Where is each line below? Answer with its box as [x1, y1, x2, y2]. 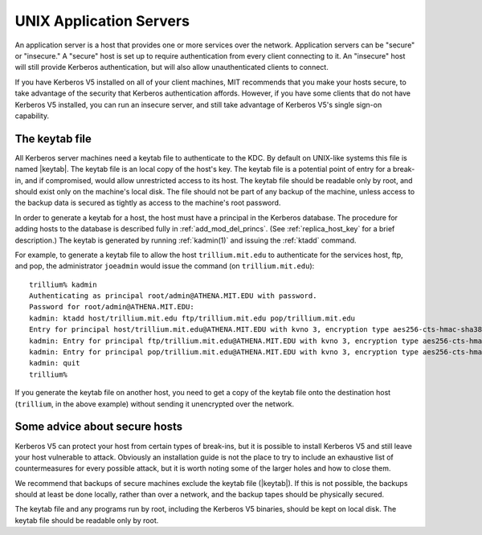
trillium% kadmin [29, 280, 97, 289]
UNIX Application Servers [14, 12, 190, 30]
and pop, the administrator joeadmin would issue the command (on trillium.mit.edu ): [14, 261, 315, 271]
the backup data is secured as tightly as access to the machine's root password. [14, 198, 281, 208]
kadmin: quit [29, 358, 80, 368]
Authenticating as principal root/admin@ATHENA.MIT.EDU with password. [29, 292, 317, 300]
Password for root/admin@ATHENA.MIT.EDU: [29, 302, 194, 312]
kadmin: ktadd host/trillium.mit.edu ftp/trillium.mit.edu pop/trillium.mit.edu [29, 313, 356, 323]
